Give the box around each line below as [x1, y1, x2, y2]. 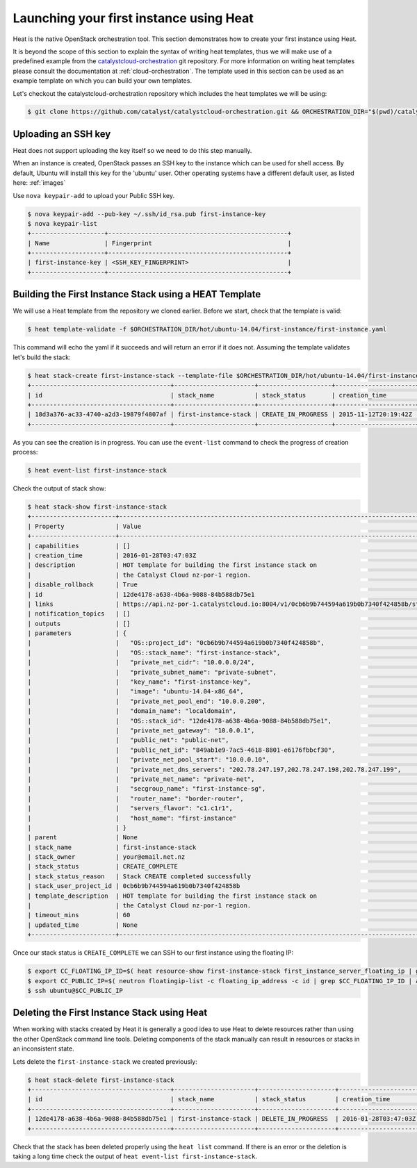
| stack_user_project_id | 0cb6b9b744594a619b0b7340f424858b [27, 882, 240, 890]
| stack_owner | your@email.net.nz [27, 853, 186, 861]
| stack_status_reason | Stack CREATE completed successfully [27, 872, 252, 880]
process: [13, 448, 38, 456]
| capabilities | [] [27, 542, 131, 550]
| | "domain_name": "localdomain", [27, 707, 237, 715]
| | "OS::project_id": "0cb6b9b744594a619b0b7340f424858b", [27, 639, 325, 647]
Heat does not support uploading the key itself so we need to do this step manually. [13, 146, 252, 154]
